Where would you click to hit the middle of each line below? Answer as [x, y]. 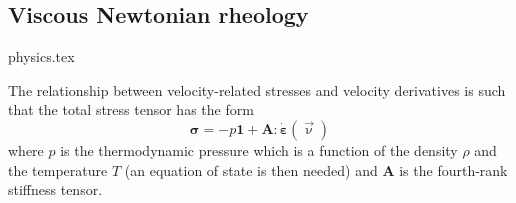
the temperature [58, 169]
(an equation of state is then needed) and [251, 169]
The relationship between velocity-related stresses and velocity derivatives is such [257, 89]
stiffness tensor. [55, 189]
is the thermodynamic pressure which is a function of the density [259, 149]
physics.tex [41, 56]
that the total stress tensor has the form [131, 109]
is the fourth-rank [453, 169]
